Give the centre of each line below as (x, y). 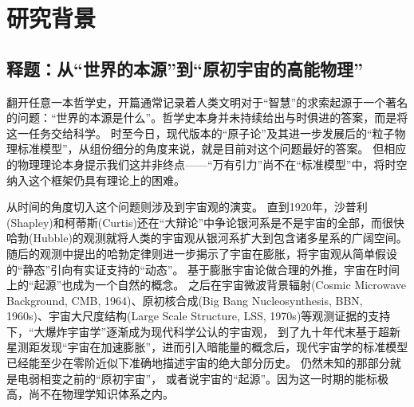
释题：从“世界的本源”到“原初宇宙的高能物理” (185, 68)
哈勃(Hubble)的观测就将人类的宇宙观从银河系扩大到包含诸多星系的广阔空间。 (207, 238)
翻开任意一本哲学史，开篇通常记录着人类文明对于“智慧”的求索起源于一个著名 (207, 102)
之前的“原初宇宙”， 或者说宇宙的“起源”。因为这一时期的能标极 (225, 378)
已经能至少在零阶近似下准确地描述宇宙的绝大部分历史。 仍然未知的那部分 (198, 363)
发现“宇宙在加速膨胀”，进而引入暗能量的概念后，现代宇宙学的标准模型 (224, 347)
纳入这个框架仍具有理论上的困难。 (96, 180)
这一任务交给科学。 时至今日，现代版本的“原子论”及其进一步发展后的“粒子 (201, 133)
